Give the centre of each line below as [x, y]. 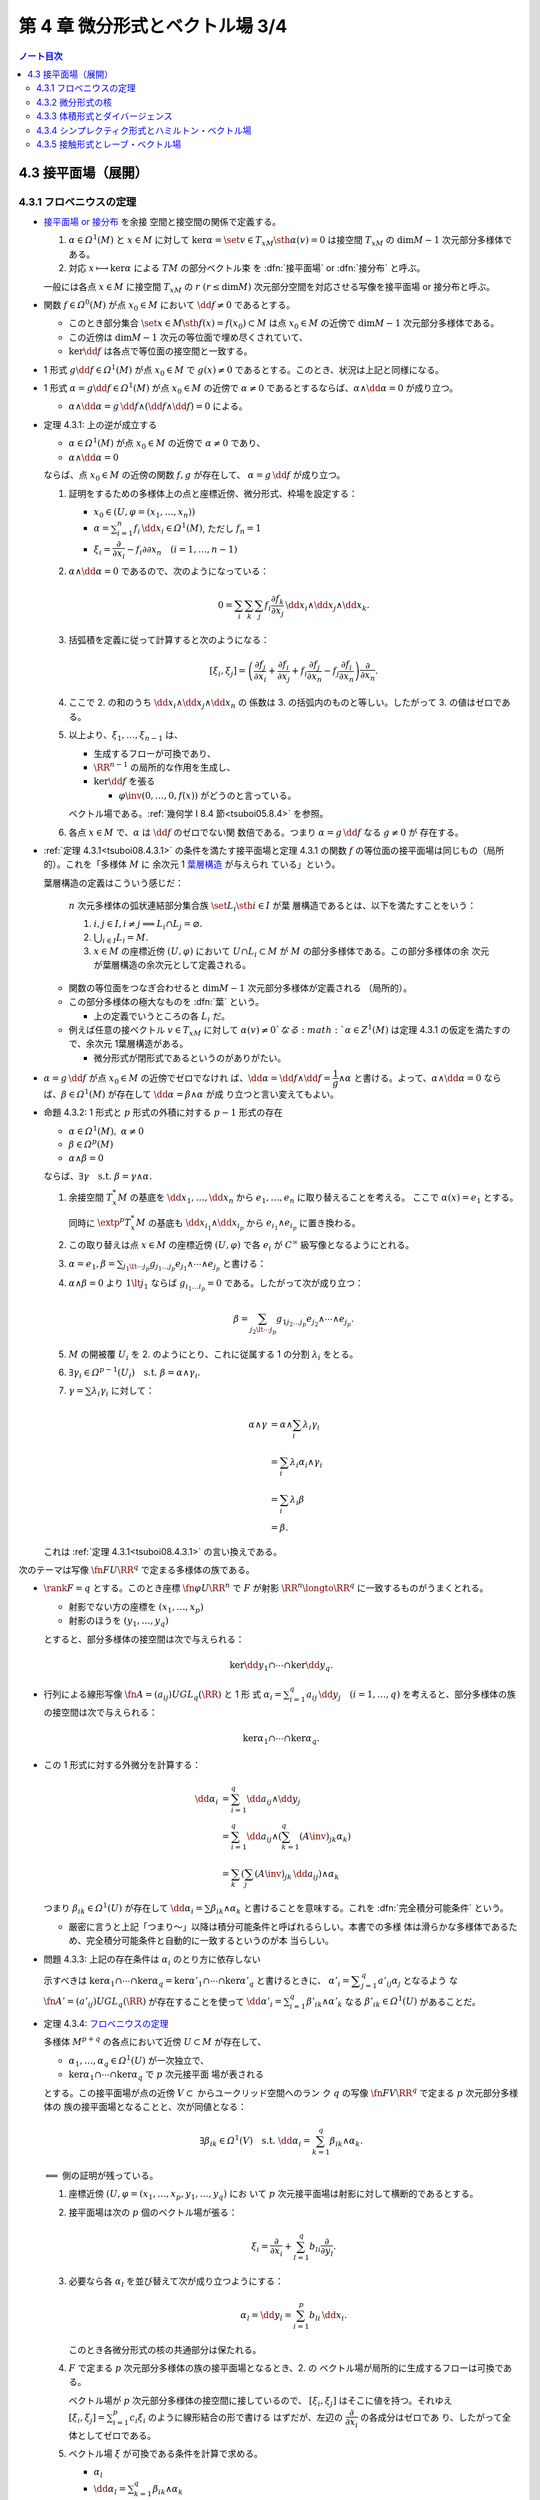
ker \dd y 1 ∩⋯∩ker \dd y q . [281, 1666]
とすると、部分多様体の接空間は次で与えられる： [144, 1639]
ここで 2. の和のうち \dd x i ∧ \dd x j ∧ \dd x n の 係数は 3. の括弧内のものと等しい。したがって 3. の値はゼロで [285, 703]
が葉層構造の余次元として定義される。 [172, 965]
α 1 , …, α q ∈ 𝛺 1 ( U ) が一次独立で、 [139, 2061]
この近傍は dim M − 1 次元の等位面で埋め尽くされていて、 [188, 337]
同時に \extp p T [100, 1222]
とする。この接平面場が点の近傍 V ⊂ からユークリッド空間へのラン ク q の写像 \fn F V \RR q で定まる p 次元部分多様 [281, 2092]
